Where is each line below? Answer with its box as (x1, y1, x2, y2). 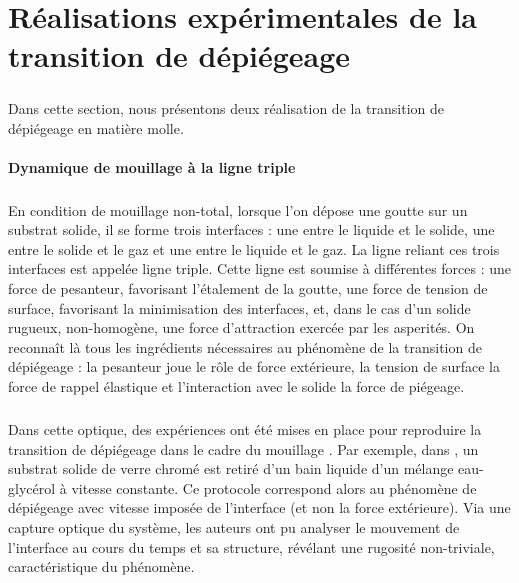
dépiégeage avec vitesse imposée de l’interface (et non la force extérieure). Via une (8, 497, 511, 518)
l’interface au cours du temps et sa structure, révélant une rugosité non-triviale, (8, 536, 495, 557)
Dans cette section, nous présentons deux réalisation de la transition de (8, 97, 445, 118)
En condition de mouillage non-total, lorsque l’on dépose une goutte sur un (8, 199, 468, 220)
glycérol (8, 477, 56, 498)
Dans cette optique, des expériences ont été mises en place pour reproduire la (8, 419, 482, 439)
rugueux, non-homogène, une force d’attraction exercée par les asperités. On (8, 317, 475, 338)
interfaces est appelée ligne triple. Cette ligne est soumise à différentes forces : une (8, 258, 512, 279)
